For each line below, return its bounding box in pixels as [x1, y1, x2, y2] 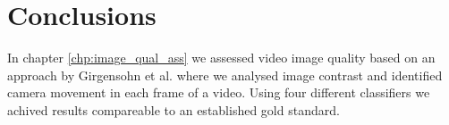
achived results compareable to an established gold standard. [7, 100, 340, 119]
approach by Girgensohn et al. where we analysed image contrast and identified [7, 65, 443, 84]
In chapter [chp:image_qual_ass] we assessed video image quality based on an [7, 48, 436, 67]
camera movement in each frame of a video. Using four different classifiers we [7, 83, 430, 102]
